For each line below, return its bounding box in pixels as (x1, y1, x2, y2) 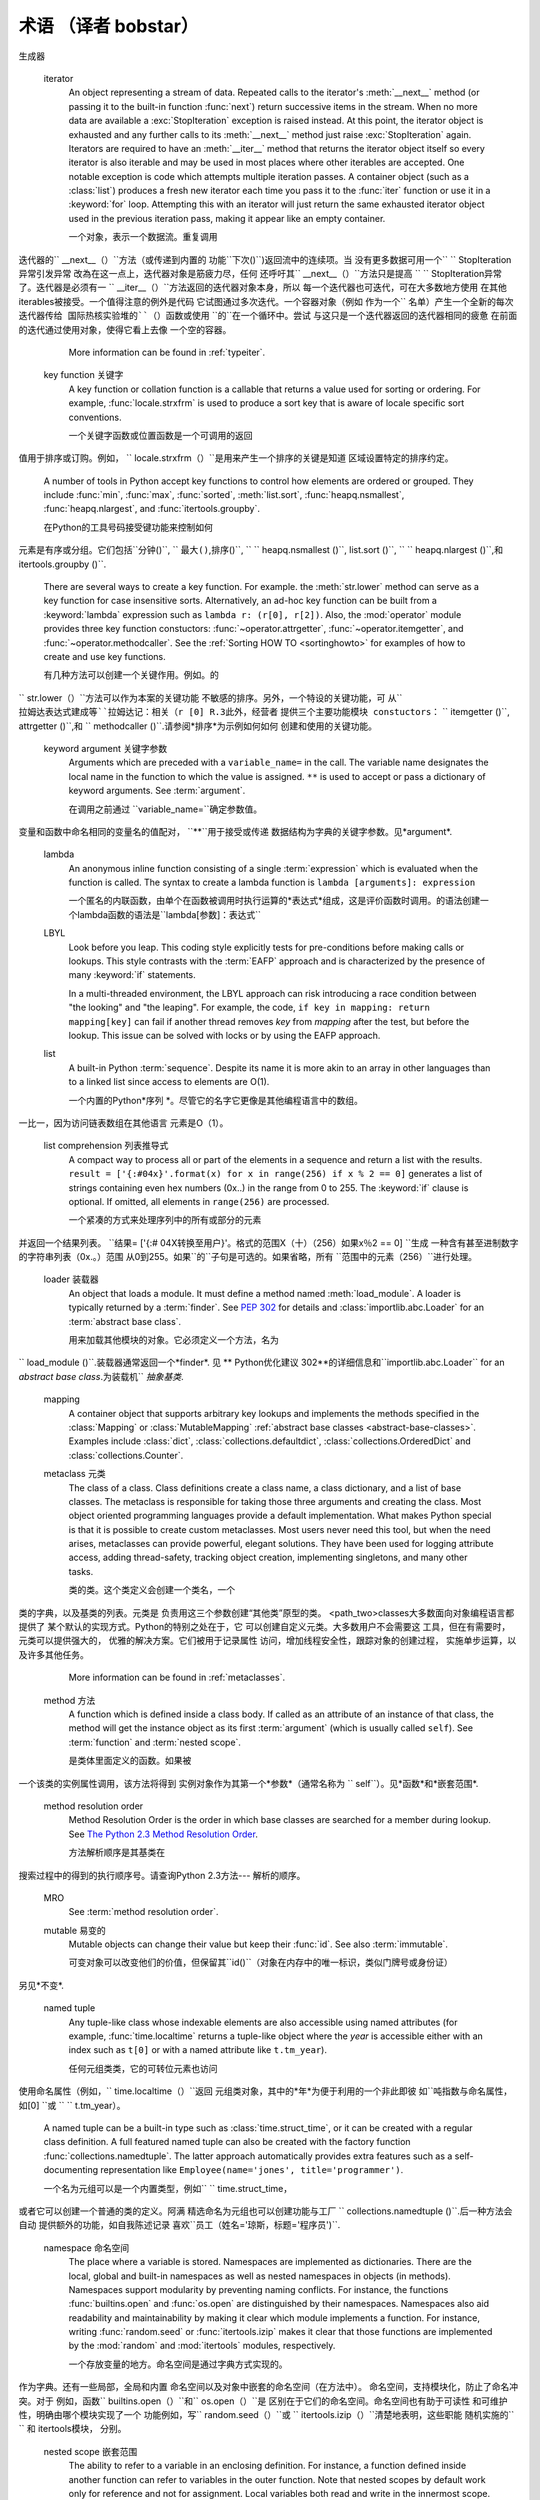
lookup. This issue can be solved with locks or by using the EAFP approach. (68, 1029, 381, 1041)
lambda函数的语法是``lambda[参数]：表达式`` (76, 908, 262, 920)
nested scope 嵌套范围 (43, 2445, 138, 2457)
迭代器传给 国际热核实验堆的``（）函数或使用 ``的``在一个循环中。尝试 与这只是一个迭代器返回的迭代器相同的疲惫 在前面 (18, 310, 518, 322)
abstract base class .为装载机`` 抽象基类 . (18, 1370, 184, 1382)
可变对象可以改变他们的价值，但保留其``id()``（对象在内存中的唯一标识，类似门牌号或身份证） (68, 1956, 454, 1969)
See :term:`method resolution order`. (68, 1906, 219, 1918)
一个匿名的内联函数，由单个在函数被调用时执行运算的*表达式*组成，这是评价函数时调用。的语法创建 (68, 895, 481, 907)
